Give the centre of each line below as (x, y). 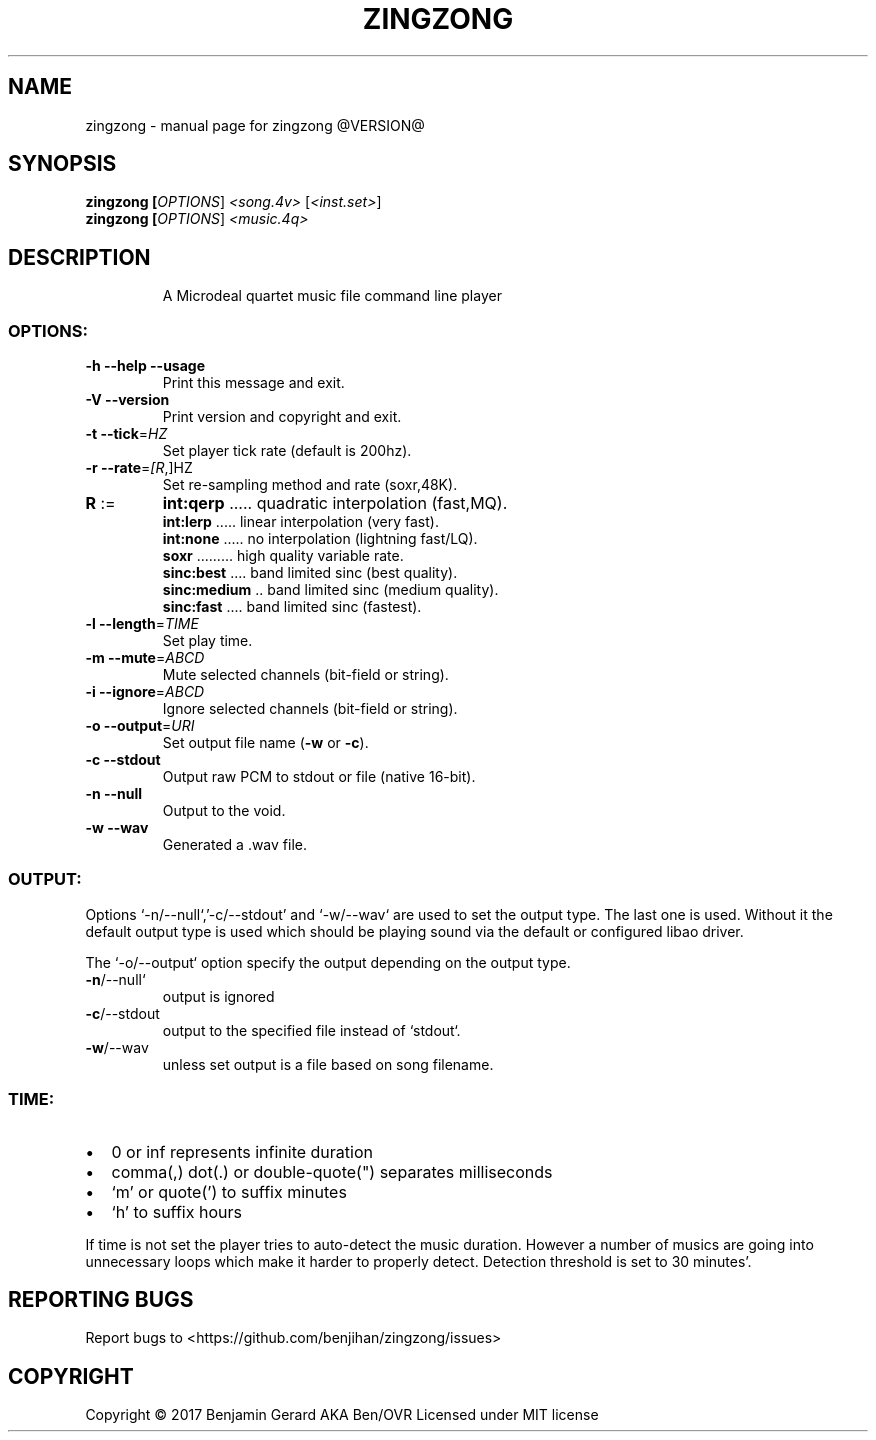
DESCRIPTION (79, 257)
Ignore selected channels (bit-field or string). (310, 709)
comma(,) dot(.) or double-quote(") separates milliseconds (332, 1171)
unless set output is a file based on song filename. (328, 1064)
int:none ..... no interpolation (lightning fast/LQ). (320, 539)
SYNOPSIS (62, 164)
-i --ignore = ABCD (145, 692)
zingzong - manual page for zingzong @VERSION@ (255, 125)
